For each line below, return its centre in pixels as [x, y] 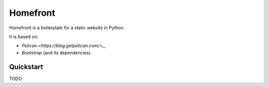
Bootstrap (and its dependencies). [57, 52]
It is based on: [24, 37]
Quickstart [26, 67]
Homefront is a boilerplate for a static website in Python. [67, 28]
